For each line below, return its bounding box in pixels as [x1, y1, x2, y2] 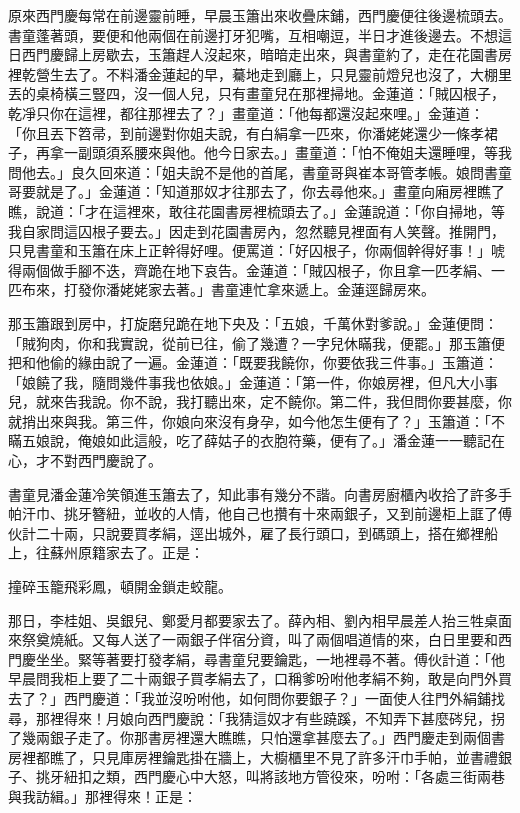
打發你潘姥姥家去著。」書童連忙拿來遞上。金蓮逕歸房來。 [63, 279, 435, 300]
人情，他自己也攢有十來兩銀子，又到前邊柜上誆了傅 [175, 503, 512, 524]
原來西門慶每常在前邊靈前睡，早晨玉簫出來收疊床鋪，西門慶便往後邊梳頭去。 [8, 5, 512, 25]
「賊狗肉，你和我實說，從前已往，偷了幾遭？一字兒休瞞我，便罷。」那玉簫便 [8, 332, 505, 353]
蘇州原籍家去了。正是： [49, 542, 204, 563]
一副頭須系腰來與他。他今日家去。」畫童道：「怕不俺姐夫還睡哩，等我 [63, 142, 512, 163]
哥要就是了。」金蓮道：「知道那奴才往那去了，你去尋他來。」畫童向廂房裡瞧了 [8, 181, 505, 202]
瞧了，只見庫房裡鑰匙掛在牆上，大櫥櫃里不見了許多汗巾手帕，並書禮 [49, 746, 498, 767]
